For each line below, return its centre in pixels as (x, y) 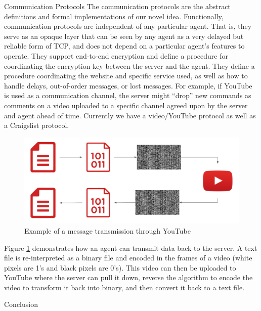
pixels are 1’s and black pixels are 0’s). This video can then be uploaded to (120, 267)
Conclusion (21, 304)
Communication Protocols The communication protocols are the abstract (117, 6)
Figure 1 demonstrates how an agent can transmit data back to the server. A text (131, 248)
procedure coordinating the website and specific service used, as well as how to (126, 76)
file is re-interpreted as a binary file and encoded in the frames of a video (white (128, 258)
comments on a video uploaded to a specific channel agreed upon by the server (126, 105)
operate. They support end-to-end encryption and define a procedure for (116, 55)
